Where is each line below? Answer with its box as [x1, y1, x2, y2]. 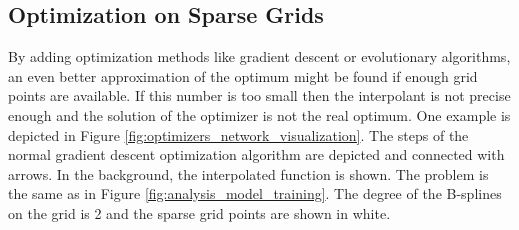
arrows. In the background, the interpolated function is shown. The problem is [8, 163, 489, 184]
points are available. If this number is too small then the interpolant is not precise [8, 85, 511, 106]
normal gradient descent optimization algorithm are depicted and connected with [8, 144, 505, 165]
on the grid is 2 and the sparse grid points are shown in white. [8, 202, 391, 223]
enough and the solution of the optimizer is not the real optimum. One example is [8, 104, 511, 125]
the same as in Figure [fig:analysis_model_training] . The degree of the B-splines [8, 183, 502, 204]
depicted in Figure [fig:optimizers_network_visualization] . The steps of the [8, 124, 469, 145]
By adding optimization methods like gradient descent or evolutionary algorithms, [8, 46, 511, 67]
